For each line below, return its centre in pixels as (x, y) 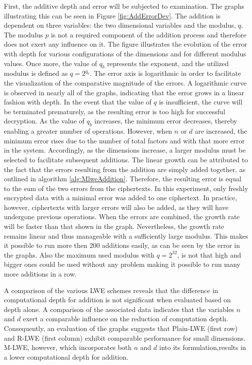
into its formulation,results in (203, 347)
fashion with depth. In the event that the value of (78, 102)
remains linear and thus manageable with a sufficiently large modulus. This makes (126, 235)
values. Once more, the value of (50, 63)
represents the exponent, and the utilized (168, 63)
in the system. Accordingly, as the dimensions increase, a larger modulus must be (125, 150)
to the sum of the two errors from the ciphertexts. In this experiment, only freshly (126, 188)
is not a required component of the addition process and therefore (149, 34)
